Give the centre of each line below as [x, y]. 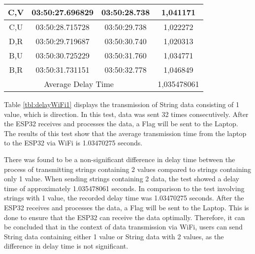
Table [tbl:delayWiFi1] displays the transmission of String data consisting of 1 [122, 104]
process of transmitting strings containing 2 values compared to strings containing [128, 169]
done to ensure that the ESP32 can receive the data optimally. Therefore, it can [125, 217]
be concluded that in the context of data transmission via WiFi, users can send [123, 227]
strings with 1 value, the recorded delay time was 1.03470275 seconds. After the [124, 198]
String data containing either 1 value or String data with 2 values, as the [114, 236]
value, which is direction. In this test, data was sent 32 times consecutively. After [126, 114]
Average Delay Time [79, 84]
